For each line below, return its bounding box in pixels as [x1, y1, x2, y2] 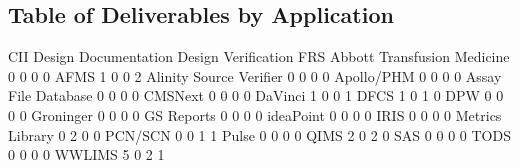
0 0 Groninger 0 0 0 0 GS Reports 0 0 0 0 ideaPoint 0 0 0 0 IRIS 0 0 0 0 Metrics [8, 104, 502, 125]
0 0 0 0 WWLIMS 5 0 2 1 [8, 144, 165, 165]
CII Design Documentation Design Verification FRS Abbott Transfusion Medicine [8, 46, 510, 67]
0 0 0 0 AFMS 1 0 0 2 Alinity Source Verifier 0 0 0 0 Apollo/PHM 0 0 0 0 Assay [8, 65, 502, 86]
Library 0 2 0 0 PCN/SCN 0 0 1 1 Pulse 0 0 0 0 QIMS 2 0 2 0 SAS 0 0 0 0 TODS [8, 124, 511, 145]
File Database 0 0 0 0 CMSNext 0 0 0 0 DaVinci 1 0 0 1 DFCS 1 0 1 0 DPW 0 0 [8, 85, 504, 106]
